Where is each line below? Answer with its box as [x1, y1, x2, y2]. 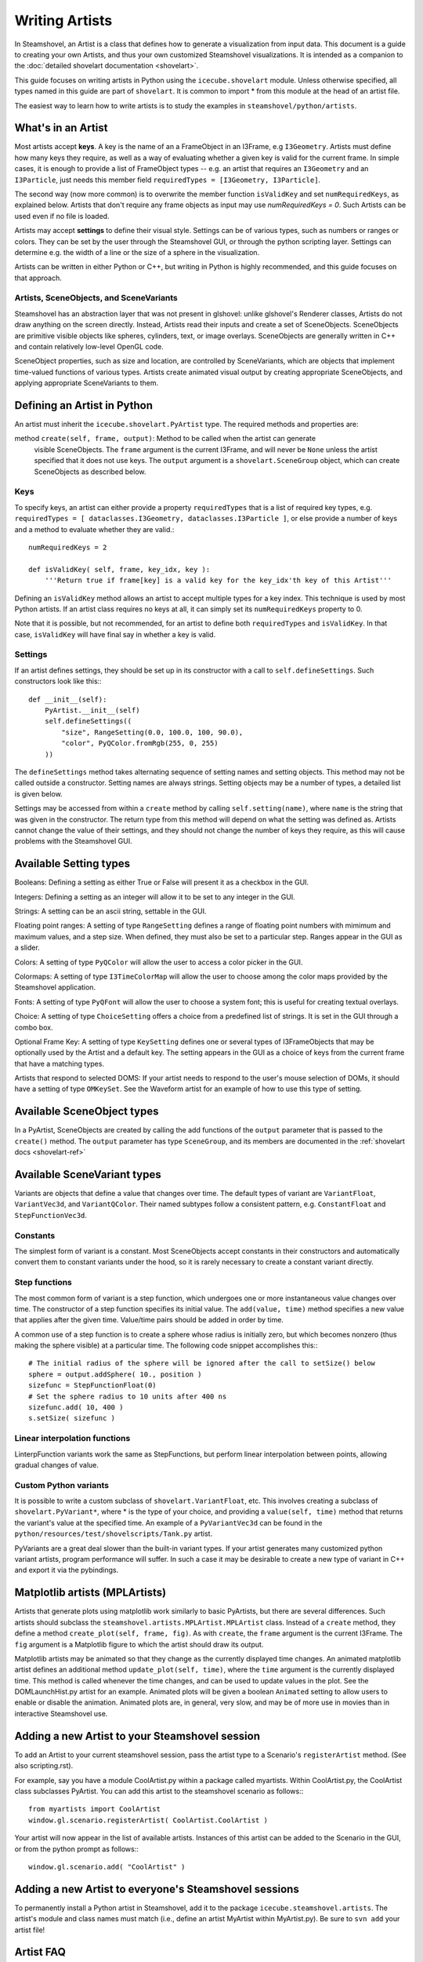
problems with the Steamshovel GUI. [14, 837, 132, 846]
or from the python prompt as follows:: [14, 1844, 139, 1854]
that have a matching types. [14, 1059, 105, 1068]
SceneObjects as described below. [34, 467, 146, 476]
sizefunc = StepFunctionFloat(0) [28, 1381, 157, 1390]
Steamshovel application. [14, 983, 96, 992]
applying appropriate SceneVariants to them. [14, 378, 159, 388]
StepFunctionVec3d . [14, 1210, 88, 1220]
